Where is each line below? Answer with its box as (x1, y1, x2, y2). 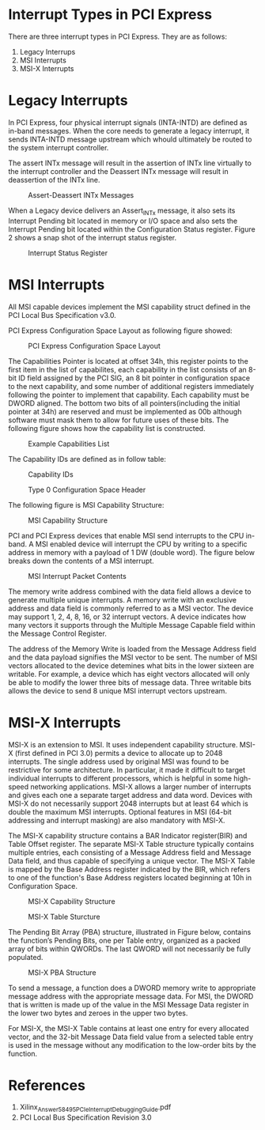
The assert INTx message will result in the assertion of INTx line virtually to (8, 158, 252, 168)
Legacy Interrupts (8, 92, 128, 110)
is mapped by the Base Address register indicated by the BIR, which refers (8, 864, 251, 874)
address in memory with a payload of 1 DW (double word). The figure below (8, 547, 256, 557)
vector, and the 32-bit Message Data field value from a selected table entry (8, 1032, 254, 1041)
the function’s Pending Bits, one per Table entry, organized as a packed (8, 935, 241, 945)
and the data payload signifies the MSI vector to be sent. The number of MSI (8, 652, 258, 662)
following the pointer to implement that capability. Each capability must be (8, 390, 250, 399)
